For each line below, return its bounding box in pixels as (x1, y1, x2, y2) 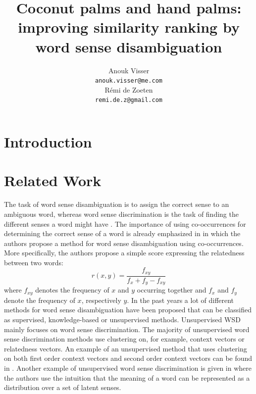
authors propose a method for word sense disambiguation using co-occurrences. (4, 238, 244, 248)
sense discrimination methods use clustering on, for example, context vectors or (4, 334, 245, 344)
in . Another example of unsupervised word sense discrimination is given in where (4, 363, 252, 373)
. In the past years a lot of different (127, 295, 234, 305)
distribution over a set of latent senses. (4, 382, 121, 393)
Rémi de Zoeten (104, 84, 153, 95)
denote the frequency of (4, 295, 75, 305)
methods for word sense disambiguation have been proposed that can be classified (4, 304, 252, 315)
